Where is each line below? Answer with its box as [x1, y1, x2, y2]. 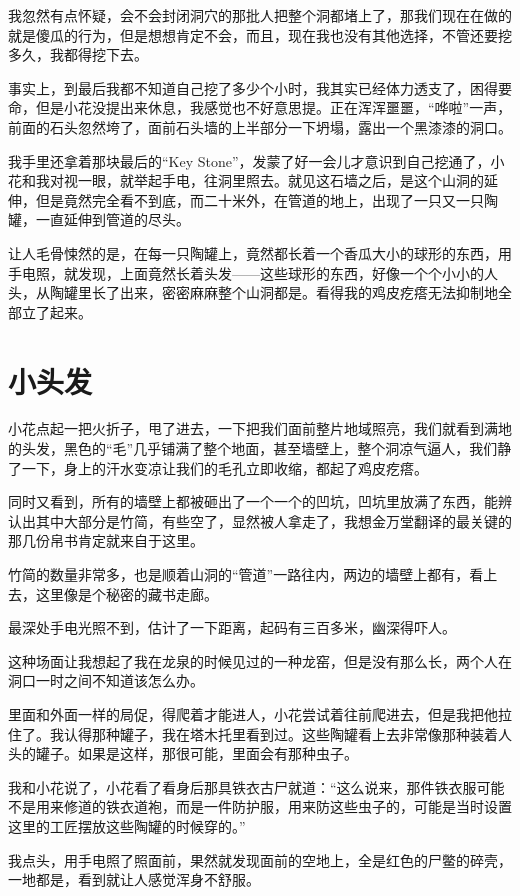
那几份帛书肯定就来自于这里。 [8, 530, 204, 551]
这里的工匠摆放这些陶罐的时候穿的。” [8, 815, 246, 836]
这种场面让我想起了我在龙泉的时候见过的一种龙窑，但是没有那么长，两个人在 [8, 650, 512, 671]
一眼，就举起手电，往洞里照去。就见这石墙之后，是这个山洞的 [77, 170, 484, 191]
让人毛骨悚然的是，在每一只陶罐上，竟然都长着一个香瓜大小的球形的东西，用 [8, 242, 512, 263]
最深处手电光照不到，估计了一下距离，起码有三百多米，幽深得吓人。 [8, 617, 456, 638]
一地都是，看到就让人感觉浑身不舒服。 [8, 869, 260, 890]
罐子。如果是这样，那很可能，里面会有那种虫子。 [35, 743, 358, 764]
